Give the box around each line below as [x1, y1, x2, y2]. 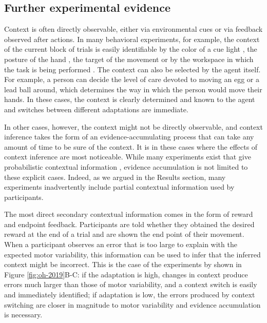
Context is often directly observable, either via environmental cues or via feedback [4, 24, 263, 34]
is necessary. [4, 309, 43, 320]
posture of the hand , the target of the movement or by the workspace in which [4, 53, 254, 64]
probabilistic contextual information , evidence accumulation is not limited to [4, 161, 248, 172]
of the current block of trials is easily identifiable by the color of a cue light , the [4, 44, 257, 54]
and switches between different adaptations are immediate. [4, 104, 188, 114]
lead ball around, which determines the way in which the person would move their [4, 84, 262, 94]
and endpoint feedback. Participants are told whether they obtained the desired [4, 218, 255, 229]
